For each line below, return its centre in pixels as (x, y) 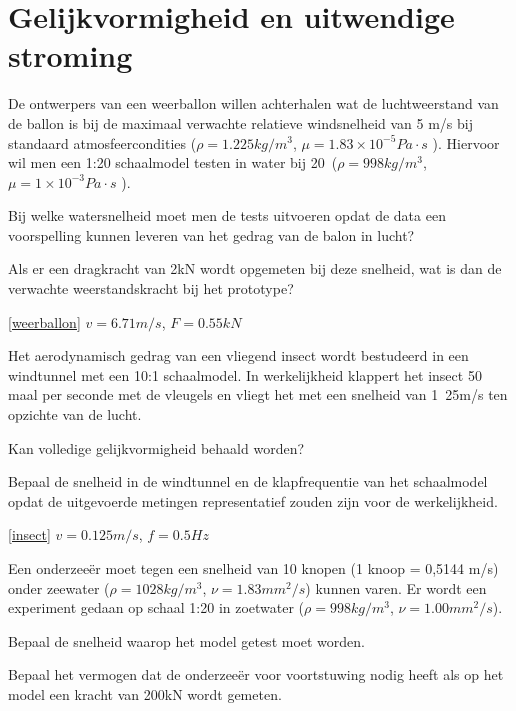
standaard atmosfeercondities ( (102, 142)
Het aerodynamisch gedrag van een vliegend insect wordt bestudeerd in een (238, 355)
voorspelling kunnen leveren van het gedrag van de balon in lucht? (211, 234)
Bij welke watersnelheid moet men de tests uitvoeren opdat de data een (227, 215)
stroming (70, 55)
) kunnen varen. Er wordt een (396, 587)
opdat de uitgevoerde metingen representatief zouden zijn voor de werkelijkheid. (253, 500)
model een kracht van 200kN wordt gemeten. (145, 693)
